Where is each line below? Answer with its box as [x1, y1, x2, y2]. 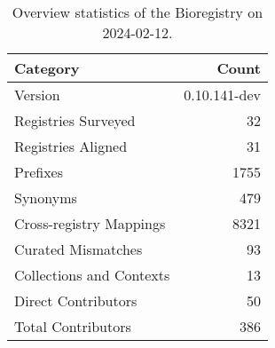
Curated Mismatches [14, 239, 143, 259]
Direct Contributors [14, 290, 137, 311]
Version [14, 84, 60, 105]
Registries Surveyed [14, 110, 136, 130]
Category [14, 58, 80, 78]
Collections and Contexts [14, 265, 170, 285]
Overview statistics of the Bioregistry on [12, 2, 263, 22]
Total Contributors [14, 316, 131, 336]
